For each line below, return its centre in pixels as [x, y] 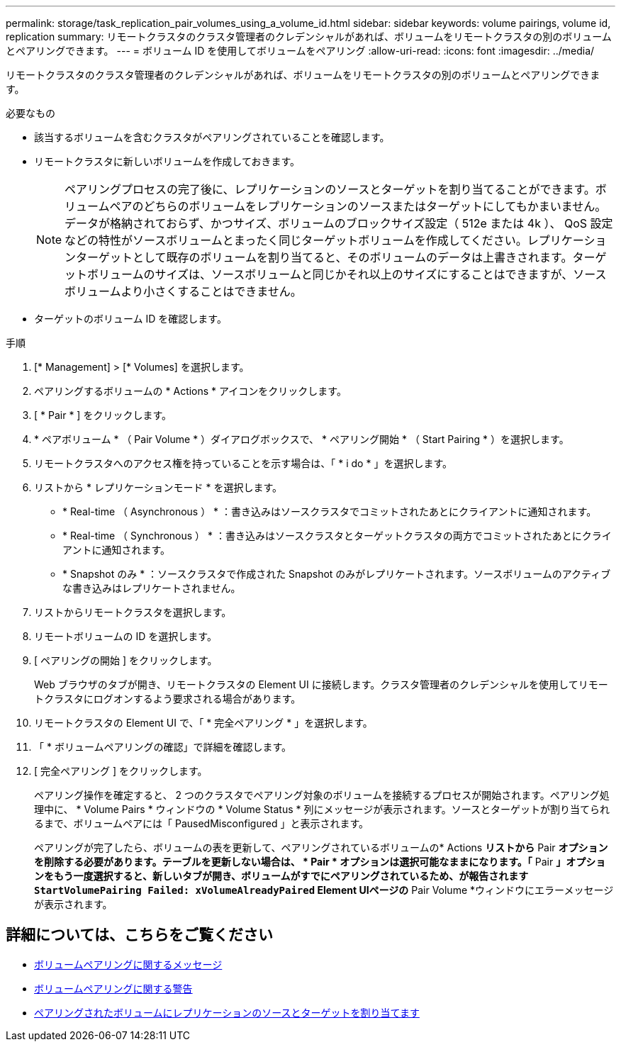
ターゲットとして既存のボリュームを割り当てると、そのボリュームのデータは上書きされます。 [324, 257]
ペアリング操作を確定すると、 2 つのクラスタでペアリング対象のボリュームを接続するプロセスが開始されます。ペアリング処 [322, 795]
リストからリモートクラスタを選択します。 [133, 612]
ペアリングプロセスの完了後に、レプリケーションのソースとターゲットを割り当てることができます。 [330, 189]
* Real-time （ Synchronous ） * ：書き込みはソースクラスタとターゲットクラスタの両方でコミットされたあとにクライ [337, 536]
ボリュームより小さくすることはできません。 [183, 291]
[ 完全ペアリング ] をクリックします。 [121, 771]
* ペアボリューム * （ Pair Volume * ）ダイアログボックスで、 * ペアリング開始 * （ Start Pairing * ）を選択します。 [302, 439]
